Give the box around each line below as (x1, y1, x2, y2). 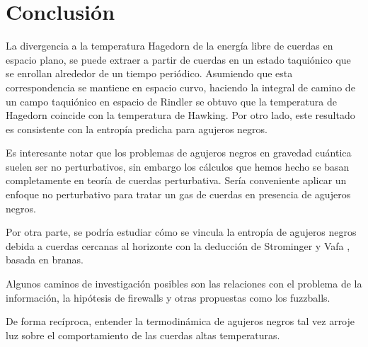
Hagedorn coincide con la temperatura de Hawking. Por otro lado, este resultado (6, 108, 355, 123)
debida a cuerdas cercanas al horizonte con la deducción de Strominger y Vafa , (6, 238, 350, 253)
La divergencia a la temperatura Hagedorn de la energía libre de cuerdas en (6, 38, 333, 53)
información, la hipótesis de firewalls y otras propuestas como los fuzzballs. (6, 290, 330, 305)
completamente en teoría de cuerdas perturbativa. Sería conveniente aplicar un (6, 173, 347, 188)
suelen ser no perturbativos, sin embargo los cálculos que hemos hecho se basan (6, 159, 350, 173)
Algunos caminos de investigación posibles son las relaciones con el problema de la (6, 276, 362, 291)
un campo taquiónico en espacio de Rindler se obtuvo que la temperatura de (6, 93, 337, 108)
